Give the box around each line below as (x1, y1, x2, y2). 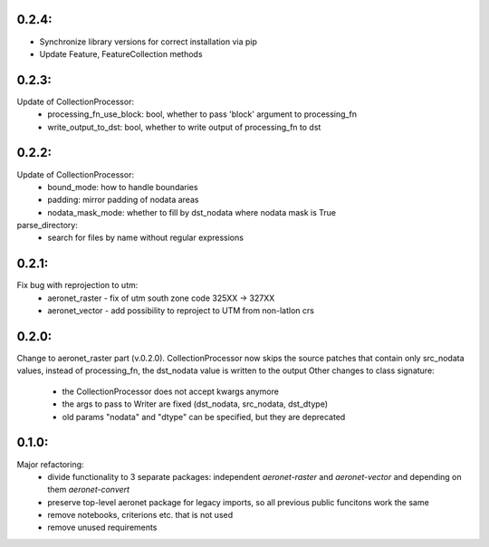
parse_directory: (16, 220, 79, 231)
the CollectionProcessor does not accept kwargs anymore (62, 386, 280, 397)
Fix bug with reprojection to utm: (16, 280, 139, 291)
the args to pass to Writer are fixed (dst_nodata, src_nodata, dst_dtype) (62, 398, 329, 409)
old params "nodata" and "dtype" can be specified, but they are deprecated (62, 411, 346, 422)
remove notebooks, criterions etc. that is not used (47, 510, 234, 521)
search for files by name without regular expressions (47, 232, 244, 244)
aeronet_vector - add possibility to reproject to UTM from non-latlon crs (47, 305, 314, 316)
